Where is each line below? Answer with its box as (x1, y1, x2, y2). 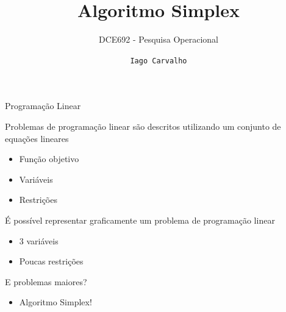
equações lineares (5, 132, 69, 144)
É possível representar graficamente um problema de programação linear (5, 213, 275, 226)
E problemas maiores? (5, 275, 87, 288)
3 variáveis (19, 234, 59, 247)
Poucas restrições (19, 255, 84, 268)
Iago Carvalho (130, 56, 187, 65)
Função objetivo (19, 152, 79, 165)
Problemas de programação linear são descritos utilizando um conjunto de (5, 119, 281, 132)
